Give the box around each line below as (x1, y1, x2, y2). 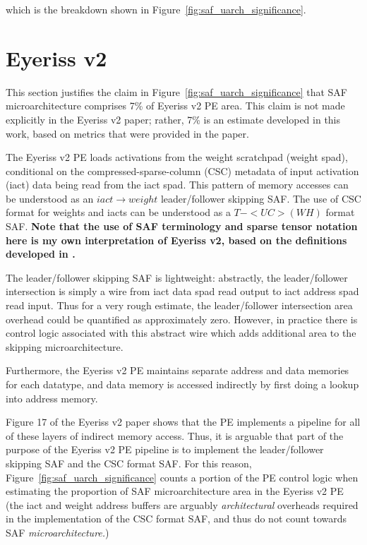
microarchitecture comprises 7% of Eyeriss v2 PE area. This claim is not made (6, 98, 345, 113)
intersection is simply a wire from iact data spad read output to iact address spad (6, 284, 359, 299)
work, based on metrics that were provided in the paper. (6, 126, 249, 140)
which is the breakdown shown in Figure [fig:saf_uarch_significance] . (6, 2, 306, 16)
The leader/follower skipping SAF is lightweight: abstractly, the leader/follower (6, 270, 348, 285)
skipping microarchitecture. (6, 339, 124, 354)
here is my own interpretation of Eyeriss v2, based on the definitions (6, 232, 347, 247)
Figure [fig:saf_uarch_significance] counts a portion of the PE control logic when (6, 469, 359, 484)
